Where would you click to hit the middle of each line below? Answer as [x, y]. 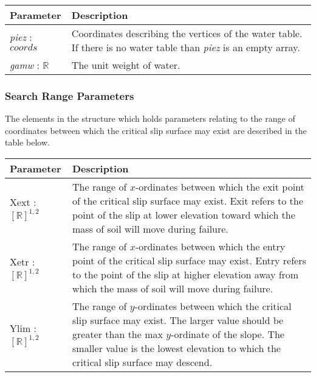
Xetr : [22, 261]
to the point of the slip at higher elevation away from [186, 274]
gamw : [25, 65]
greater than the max [118, 334]
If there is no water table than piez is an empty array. [186, 47]
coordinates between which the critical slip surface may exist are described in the [156, 130]
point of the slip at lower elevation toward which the [184, 215]
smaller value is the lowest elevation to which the [177, 348]
